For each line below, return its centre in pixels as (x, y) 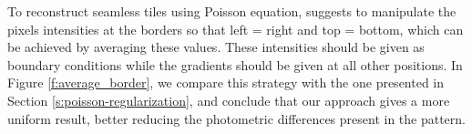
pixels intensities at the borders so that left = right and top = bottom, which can (236, 29)
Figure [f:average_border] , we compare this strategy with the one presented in (226, 82)
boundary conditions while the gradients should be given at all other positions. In (235, 64)
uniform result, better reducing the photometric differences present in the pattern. (237, 118)
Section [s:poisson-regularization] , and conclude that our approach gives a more (229, 100)
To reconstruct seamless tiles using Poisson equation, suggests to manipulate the (232, 11)
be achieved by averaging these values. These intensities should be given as (216, 47)
